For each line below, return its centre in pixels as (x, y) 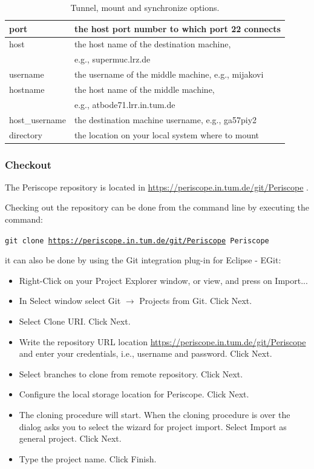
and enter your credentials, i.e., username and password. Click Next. (146, 353)
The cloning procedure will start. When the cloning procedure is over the (155, 414)
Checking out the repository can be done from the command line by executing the (157, 207)
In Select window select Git (70, 301)
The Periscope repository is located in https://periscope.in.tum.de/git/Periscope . (157, 187)
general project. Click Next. (70, 438)
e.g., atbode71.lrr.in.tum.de (125, 104)
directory (26, 134)
